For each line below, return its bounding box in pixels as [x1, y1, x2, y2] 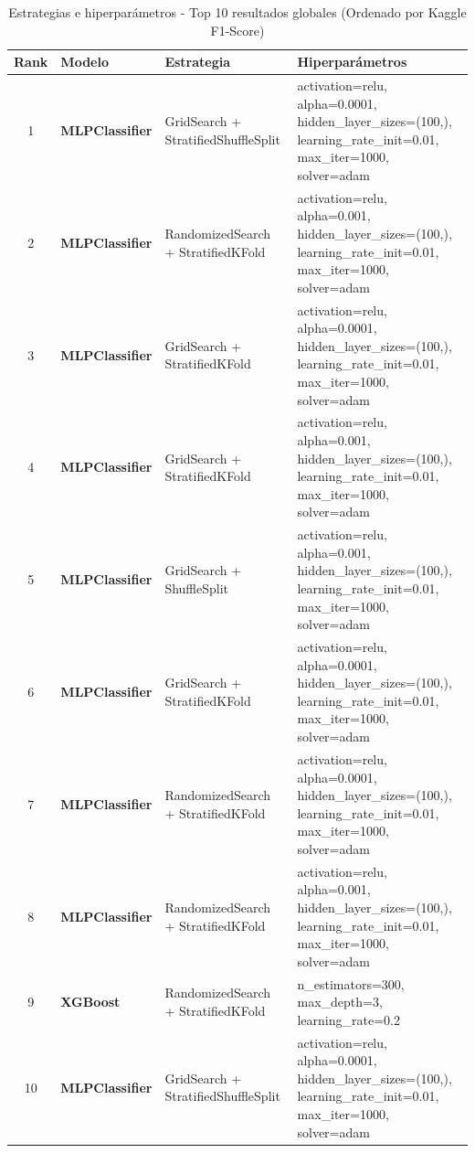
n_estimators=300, [297, 974, 405, 993]
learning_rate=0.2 [297, 1009, 400, 1029]
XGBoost [60, 992, 121, 1011]
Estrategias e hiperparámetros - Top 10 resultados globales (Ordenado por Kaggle [8, 3, 467, 21]
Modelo [60, 52, 109, 71]
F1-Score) [210, 20, 265, 39]
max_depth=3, [297, 992, 383, 1011]
